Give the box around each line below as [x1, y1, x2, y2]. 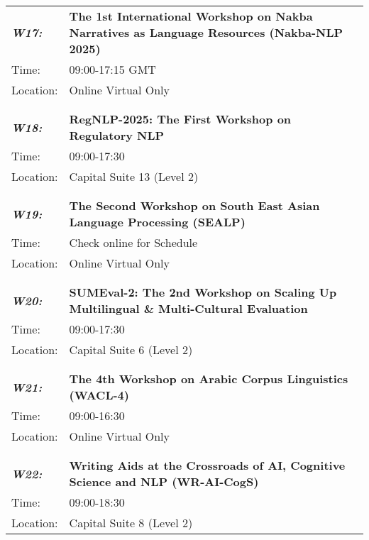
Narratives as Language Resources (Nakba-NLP [69, 24, 343, 40]
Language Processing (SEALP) [69, 214, 246, 230]
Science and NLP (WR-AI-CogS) [69, 473, 259, 490]
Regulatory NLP [69, 127, 165, 143]
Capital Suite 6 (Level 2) [69, 341, 193, 358]
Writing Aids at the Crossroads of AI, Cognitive [69, 457, 346, 473]
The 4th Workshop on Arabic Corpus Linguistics [69, 370, 348, 387]
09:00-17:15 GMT [69, 61, 156, 77]
